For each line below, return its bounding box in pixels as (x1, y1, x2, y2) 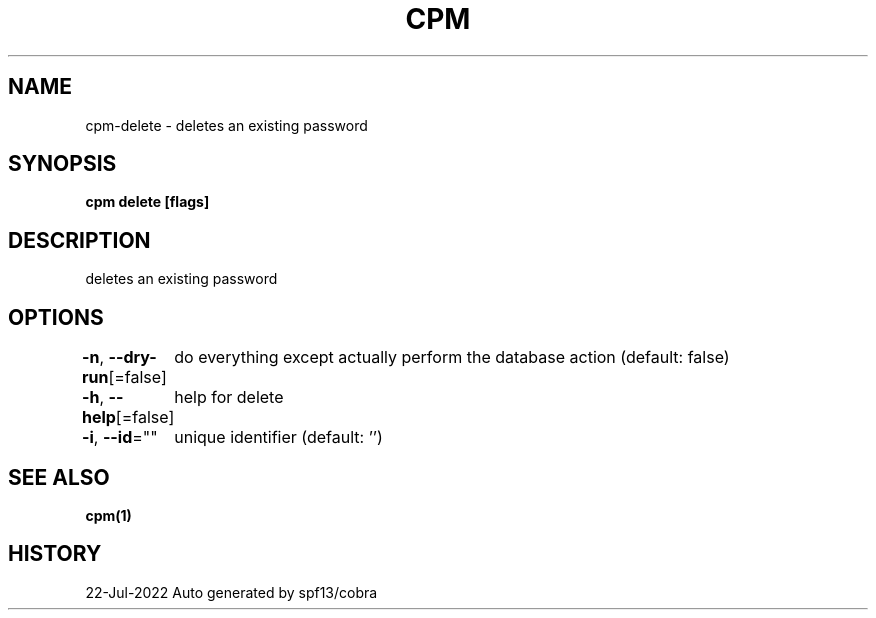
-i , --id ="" (81, 427, 158, 448)
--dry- (108, 347, 157, 368)
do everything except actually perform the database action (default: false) (174, 347, 730, 368)
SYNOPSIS (8, 151, 117, 177)
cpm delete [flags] (85, 193, 210, 211)
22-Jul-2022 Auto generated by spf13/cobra (85, 583, 378, 601)
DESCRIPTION (8, 227, 151, 253)
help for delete (174, 387, 284, 408)
